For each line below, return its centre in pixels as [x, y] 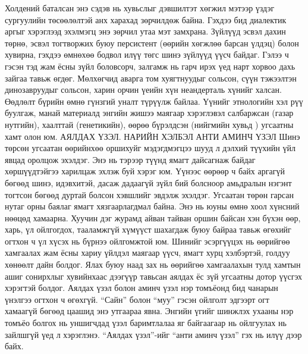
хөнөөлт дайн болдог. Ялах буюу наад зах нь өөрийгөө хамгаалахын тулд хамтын [153, 264]
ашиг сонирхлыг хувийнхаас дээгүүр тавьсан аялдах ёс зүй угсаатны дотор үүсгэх [153, 276]
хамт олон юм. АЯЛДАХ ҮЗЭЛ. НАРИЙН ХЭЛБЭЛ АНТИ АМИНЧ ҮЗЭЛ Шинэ [153, 136]
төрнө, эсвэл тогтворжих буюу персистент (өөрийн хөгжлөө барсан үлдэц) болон [152, 43]
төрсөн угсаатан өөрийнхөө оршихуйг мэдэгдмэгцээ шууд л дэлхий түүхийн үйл [150, 148]
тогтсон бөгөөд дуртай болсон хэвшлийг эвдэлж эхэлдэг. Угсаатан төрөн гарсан [149, 194]
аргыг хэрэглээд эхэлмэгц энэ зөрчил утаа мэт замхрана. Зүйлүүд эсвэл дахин [145, 31]
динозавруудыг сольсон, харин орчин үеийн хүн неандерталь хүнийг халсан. [143, 90]
